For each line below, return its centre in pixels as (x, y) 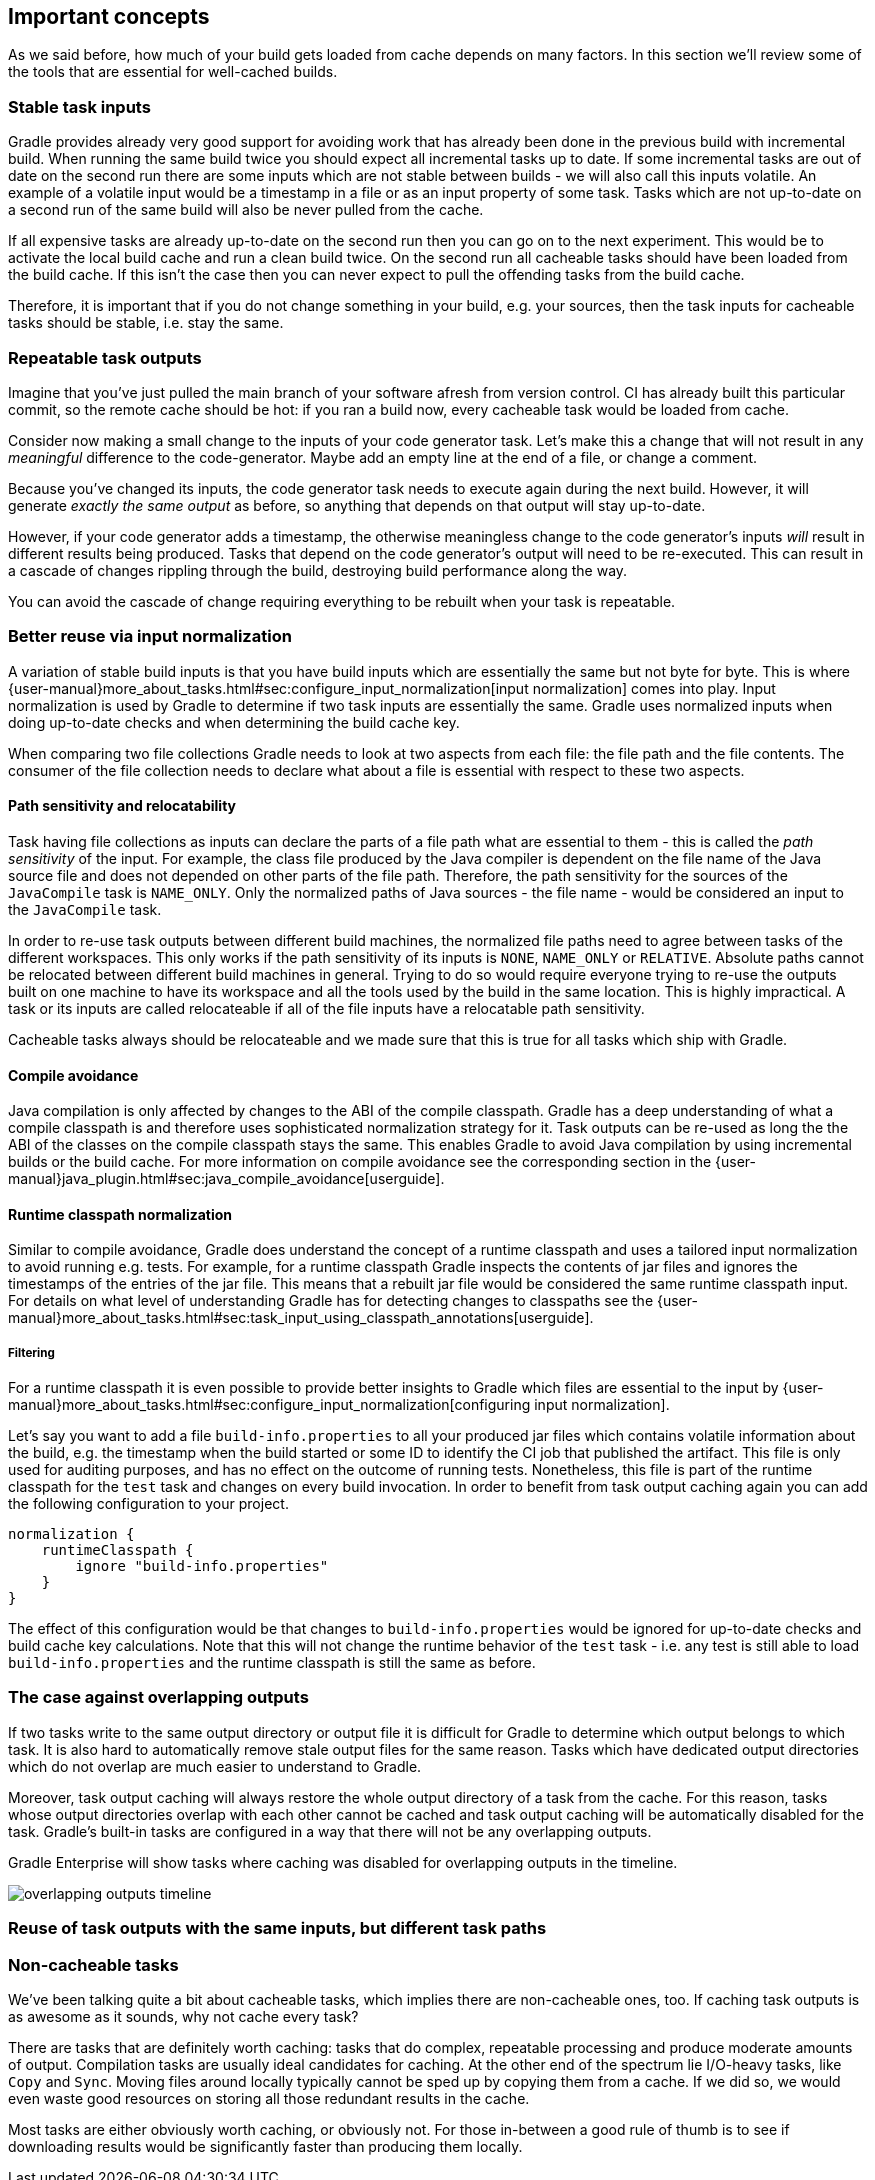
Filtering (31, 1352)
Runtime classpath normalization (120, 1214)
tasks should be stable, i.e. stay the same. (146, 323)
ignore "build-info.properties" (202, 1566)
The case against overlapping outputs (158, 1697)
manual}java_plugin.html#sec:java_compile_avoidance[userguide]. (226, 1179)
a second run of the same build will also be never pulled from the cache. (246, 210)
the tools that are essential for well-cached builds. (173, 72)
